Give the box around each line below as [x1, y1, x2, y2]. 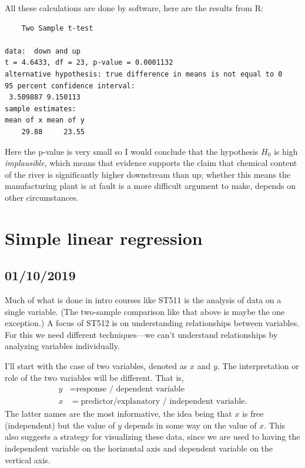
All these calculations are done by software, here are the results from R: [5, 2, 263, 14]
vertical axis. [5, 453, 51, 466]
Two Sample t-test [21, 24, 93, 32]
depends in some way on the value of [124, 419, 257, 431]
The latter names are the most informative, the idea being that [5, 407, 232, 420]
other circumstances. [5, 191, 79, 203]
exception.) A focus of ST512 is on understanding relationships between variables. [5, 317, 300, 329]
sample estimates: [5, 104, 76, 113]
